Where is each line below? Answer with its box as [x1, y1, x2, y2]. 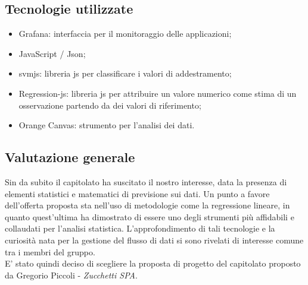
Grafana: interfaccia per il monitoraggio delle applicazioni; [18, 27, 232, 40]
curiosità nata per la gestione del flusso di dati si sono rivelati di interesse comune [5, 233, 304, 246]
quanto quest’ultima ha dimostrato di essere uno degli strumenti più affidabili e [5, 210, 294, 223]
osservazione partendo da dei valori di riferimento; [18, 99, 201, 111]
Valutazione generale [5, 148, 135, 166]
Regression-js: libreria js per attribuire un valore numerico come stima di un [18, 87, 297, 99]
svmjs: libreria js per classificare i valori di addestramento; [18, 67, 232, 80]
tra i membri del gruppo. [5, 245, 95, 258]
